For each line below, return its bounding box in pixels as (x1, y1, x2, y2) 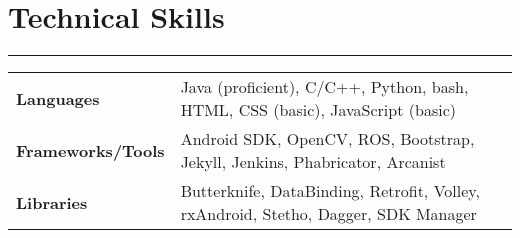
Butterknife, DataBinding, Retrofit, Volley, (180, 179, 480, 203)
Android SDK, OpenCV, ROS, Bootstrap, (180, 127, 475, 151)
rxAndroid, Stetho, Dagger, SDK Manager (180, 202, 477, 226)
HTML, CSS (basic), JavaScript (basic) (180, 98, 456, 122)
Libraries (16, 190, 88, 214)
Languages (16, 86, 100, 110)
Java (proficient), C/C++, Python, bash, (180, 75, 469, 99)
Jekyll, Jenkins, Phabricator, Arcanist (180, 150, 446, 174)
